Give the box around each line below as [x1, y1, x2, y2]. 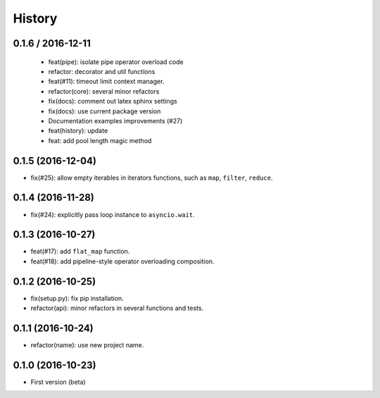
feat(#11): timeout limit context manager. [48, 77, 165, 86]
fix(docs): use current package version [48, 106, 161, 116]
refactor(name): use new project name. [30, 341, 144, 349]
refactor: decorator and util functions [48, 67, 156, 75]
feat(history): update [48, 127, 108, 135]
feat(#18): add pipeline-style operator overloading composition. [30, 257, 215, 266]
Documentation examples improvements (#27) [48, 116, 183, 125]
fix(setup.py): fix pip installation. [30, 294, 125, 302]
